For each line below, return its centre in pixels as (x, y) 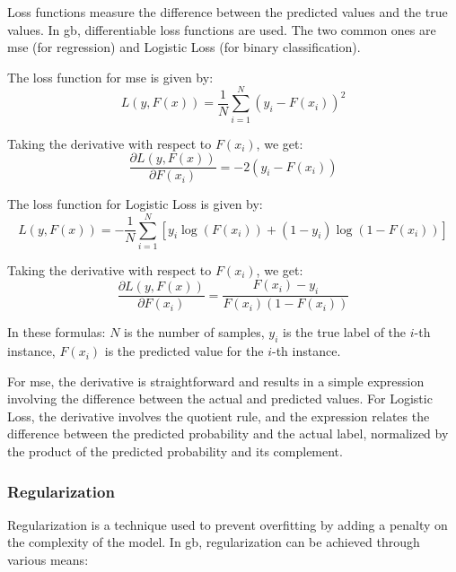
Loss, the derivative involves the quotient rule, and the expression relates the (219, 416)
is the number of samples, (194, 332)
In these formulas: (57, 332)
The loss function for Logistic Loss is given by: (135, 204)
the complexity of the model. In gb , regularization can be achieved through (214, 542)
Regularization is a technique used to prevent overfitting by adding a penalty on (228, 524)
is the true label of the (345, 332)
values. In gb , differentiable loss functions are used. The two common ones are (222, 29)
